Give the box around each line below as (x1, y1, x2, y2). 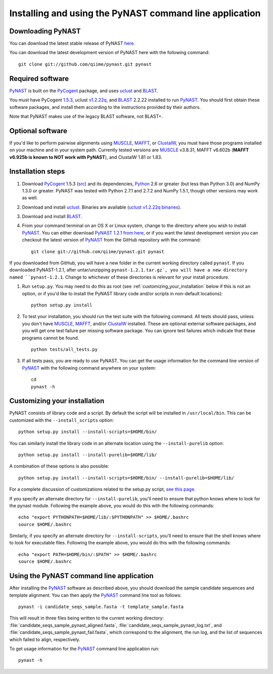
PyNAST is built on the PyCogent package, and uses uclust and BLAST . (9, 88, 159, 94)
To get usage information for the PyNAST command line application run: (9, 646, 160, 652)
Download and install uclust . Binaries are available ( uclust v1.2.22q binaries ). (22, 204, 181, 210)
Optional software (9, 127, 68, 135)
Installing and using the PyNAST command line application (9, 8, 261, 19)
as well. (22, 195, 38, 201)
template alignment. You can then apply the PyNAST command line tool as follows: (9, 592, 182, 598)
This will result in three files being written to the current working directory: (9, 615, 164, 621)
